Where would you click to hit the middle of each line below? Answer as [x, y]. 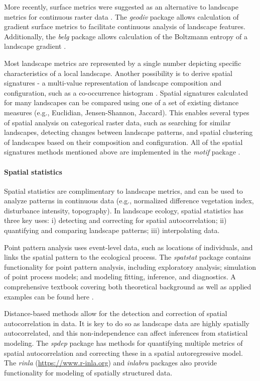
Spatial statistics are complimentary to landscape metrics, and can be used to [123, 190]
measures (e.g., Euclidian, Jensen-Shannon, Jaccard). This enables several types [127, 112]
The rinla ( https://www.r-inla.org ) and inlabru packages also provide [110, 363]
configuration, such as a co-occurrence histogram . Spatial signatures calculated [126, 92]
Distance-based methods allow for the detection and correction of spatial [116, 313]
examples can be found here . [49, 296]
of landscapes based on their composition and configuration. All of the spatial [123, 142]
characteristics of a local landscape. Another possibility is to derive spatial [118, 73]
